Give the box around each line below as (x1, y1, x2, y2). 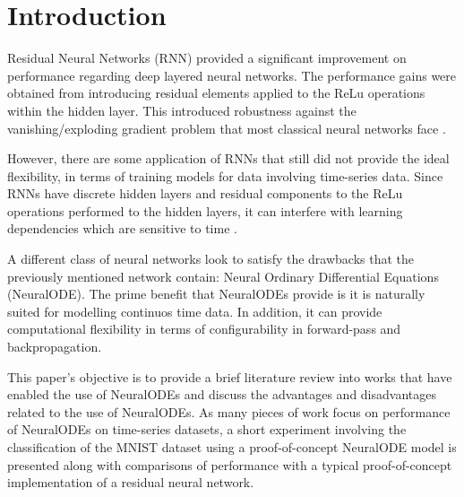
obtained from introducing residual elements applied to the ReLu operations (7, 83, 425, 102)
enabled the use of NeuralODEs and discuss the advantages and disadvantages (7, 385, 436, 404)
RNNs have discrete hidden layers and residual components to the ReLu (7, 184, 403, 203)
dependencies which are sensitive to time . (7, 219, 237, 238)
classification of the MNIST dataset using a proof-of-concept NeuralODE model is (7, 438, 457, 456)
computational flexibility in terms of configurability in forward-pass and (7, 319, 401, 338)
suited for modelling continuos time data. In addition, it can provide (7, 301, 382, 320)
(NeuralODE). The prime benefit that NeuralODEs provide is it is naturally (7, 284, 425, 303)
